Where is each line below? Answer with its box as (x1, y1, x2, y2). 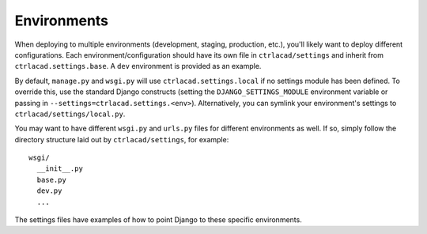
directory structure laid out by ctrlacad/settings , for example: (14, 134, 229, 144)
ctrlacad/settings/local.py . (14, 109, 126, 119)
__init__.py (36, 164, 83, 173)
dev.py (36, 187, 62, 195)
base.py (36, 175, 66, 184)
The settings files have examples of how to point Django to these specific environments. (14, 215, 302, 225)
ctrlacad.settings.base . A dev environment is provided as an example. (14, 62, 262, 71)
